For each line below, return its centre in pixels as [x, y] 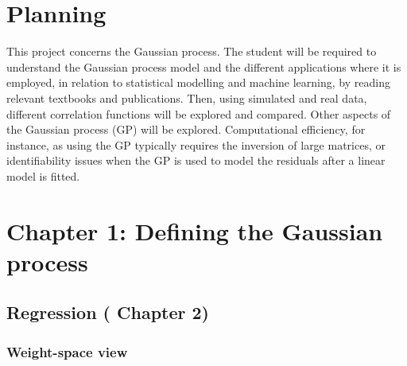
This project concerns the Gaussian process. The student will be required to [192, 51]
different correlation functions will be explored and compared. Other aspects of [199, 113]
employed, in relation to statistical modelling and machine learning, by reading [198, 82]
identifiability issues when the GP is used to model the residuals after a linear [196, 160]
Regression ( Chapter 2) [108, 312]
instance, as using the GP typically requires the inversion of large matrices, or [196, 144]
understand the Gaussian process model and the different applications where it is [204, 66]
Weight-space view [67, 351]
